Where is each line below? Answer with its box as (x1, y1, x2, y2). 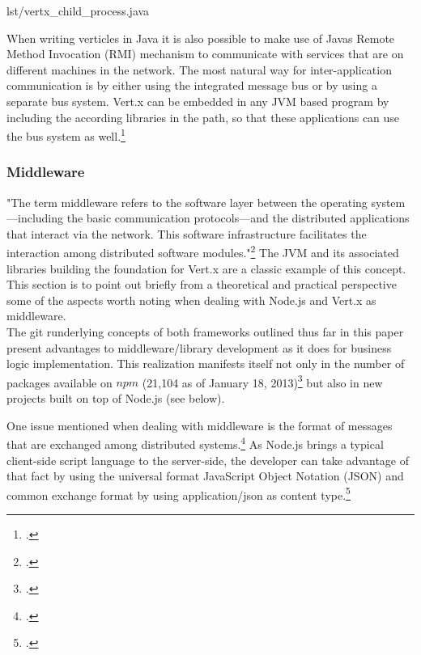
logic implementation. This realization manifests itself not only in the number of (6, 355, 405, 372)
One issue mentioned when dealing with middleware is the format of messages (6, 416, 393, 433)
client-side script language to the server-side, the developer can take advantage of (6, 451, 410, 468)
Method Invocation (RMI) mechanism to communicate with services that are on (6, 45, 404, 62)
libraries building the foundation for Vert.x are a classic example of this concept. (6, 260, 406, 277)
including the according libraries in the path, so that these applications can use (6, 108, 400, 125)
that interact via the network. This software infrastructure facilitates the (6, 225, 367, 242)
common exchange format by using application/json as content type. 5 (6, 484, 351, 503)
